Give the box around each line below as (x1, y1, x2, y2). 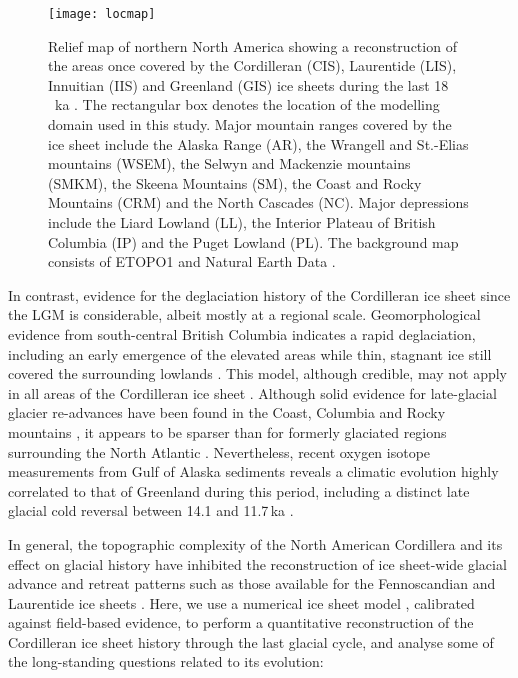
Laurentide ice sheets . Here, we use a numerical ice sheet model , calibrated (8, 592, 475, 613)
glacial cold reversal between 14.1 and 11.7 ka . (8, 500, 294, 521)
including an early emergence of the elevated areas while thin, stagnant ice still (8, 343, 492, 364)
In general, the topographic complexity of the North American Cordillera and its (8, 533, 503, 554)
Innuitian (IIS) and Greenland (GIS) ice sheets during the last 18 (48, 74, 449, 95)
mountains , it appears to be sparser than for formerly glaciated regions (8, 421, 447, 442)
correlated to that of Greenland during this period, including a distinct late (8, 480, 470, 501)
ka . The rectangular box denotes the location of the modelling (54, 94, 440, 115)
